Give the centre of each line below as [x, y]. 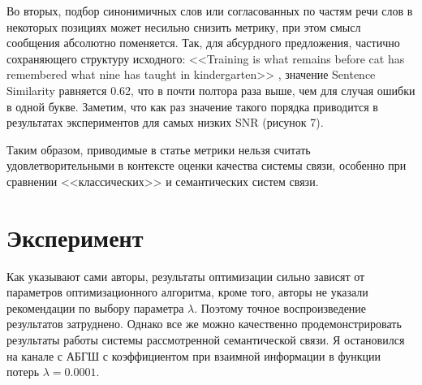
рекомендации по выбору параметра [95, 307]
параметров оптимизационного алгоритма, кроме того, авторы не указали [187, 292]
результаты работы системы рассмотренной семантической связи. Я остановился [206, 340]
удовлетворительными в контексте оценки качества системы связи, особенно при [207, 165]
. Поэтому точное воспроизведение [280, 307]
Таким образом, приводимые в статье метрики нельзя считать [159, 149]
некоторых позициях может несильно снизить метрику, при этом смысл [184, 26]
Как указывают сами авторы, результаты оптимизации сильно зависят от [186, 276]
